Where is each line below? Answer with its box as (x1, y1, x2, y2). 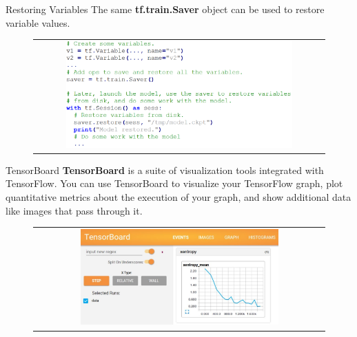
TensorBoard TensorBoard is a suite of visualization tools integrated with (6, 162, 324, 177)
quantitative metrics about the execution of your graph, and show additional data (6, 189, 351, 204)
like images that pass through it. (6, 203, 143, 217)
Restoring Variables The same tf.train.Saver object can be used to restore (6, 2, 325, 16)
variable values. (6, 15, 70, 30)
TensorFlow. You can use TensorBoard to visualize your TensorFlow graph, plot (6, 176, 343, 191)
